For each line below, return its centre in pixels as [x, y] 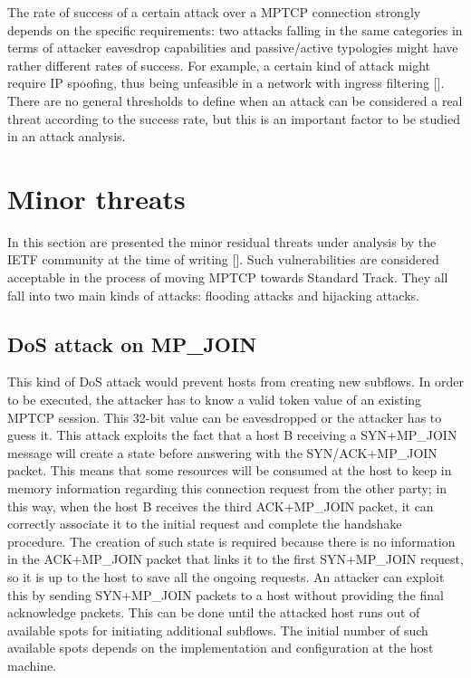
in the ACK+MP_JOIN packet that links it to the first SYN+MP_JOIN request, [235, 559]
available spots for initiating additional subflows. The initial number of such [218, 630]
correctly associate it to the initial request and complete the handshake [205, 524]
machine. [32, 665]
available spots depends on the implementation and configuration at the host [221, 648]
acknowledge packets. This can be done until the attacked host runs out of [214, 612]
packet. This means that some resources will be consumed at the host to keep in [230, 470]
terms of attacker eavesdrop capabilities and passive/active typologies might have [233, 48]
